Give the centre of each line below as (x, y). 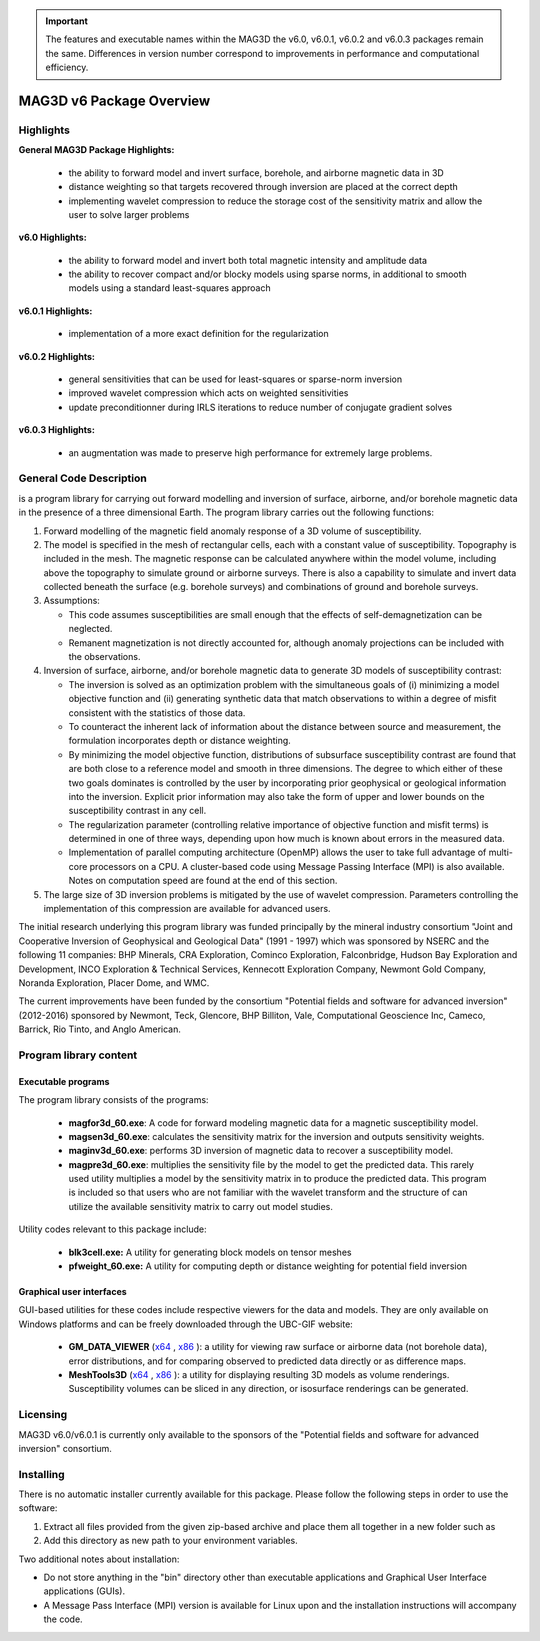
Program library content (78, 1055)
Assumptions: (71, 601)
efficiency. (67, 67)
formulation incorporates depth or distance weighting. (180, 741)
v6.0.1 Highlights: (55, 311)
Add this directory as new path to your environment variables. (171, 1541)
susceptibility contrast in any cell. (137, 811)
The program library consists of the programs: (113, 1100)
